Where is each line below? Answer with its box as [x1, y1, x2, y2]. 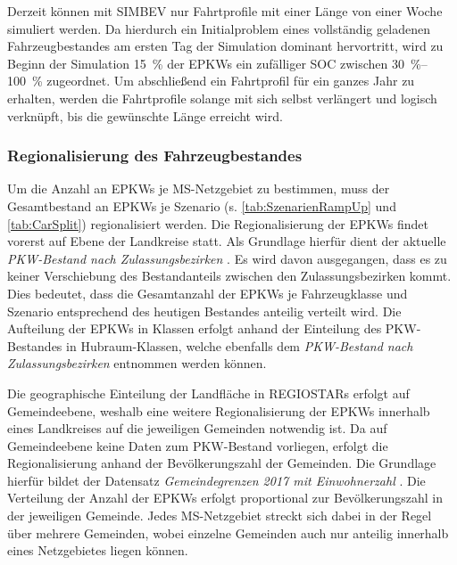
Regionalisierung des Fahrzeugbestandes [7, 144, 303, 167]
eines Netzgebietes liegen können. [7, 541, 188, 560]
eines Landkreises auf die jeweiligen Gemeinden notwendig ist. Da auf [7, 419, 387, 438]
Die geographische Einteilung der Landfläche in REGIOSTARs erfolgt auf [7, 383, 410, 402]
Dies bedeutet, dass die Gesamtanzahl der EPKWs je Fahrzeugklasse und [7, 283, 408, 302]
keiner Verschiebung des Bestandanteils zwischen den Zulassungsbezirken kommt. [7, 266, 452, 285]
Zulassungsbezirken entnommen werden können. [7, 354, 267, 373]
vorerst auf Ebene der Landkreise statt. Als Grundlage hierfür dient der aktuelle [7, 232, 446, 250]
